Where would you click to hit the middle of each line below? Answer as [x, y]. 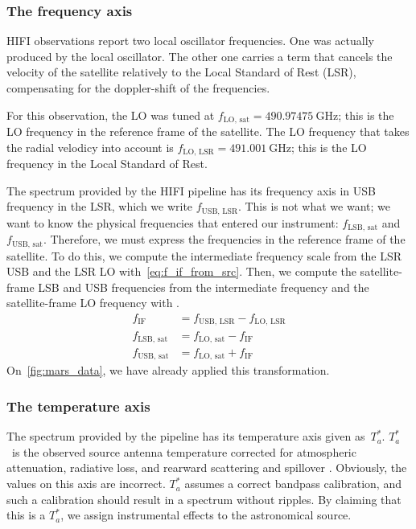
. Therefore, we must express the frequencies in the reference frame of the [224, 239]
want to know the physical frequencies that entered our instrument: [173, 222]
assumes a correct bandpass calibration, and [293, 484]
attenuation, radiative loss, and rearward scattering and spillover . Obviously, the [207, 467]
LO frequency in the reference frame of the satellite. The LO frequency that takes [208, 131]
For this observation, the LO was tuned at [111, 115]
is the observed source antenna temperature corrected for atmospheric [184, 451]
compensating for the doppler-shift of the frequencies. [138, 88]
